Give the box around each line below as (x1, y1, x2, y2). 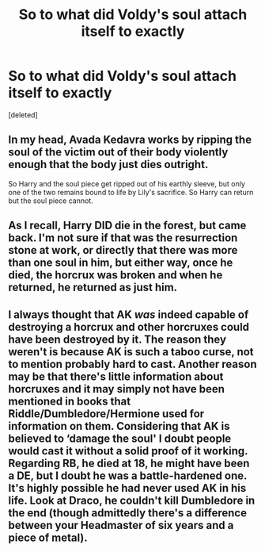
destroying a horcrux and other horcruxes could (8, 320, 250, 334)
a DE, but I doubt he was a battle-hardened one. (8, 469, 248, 482)
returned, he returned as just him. (8, 281, 178, 294)
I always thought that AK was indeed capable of (8, 308, 249, 321)
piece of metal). (8, 531, 89, 544)
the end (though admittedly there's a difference (8, 506, 248, 519)
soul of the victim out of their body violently (8, 145, 229, 159)
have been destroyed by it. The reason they (8, 332, 227, 346)
